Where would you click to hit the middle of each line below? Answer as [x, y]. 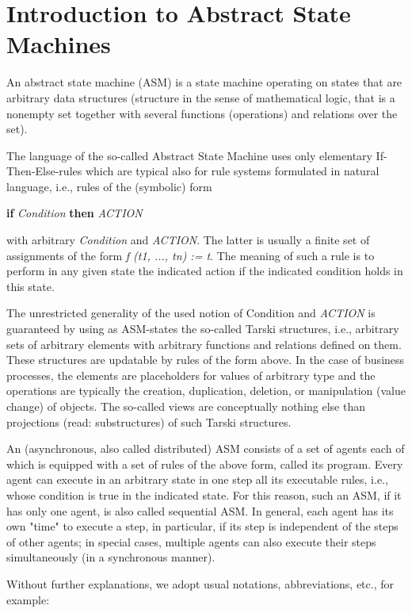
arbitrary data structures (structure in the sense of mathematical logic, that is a [201, 97]
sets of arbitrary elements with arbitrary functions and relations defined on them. [204, 344]
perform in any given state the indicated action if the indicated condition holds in [205, 271]
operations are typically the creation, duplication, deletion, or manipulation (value [206, 391]
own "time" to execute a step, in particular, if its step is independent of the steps [202, 526]
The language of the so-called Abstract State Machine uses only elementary [189, 155]
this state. [31, 286]
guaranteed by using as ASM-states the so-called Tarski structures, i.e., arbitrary [203, 329]
